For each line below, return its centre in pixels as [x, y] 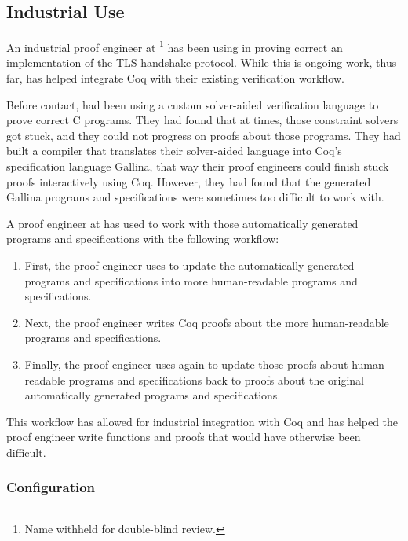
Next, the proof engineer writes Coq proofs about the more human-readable [207, 322]
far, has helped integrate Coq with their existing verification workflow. [175, 78]
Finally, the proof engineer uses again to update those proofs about [186, 364]
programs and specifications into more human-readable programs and [191, 280]
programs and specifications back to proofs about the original [217, 379]
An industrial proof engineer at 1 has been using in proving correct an [175, 46]
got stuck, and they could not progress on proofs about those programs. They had [204, 135]
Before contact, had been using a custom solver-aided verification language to [193, 104]
